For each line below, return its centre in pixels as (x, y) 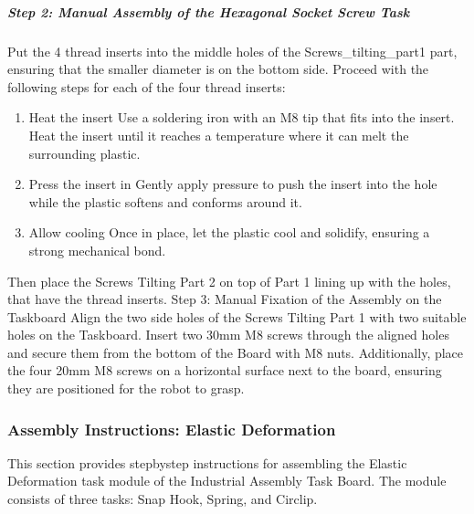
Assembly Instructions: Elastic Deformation (172, 429)
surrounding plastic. (84, 153)
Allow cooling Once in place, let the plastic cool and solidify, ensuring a (229, 232)
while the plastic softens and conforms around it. (165, 201)
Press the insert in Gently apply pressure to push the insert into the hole (233, 184)
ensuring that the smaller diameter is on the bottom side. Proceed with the (218, 69)
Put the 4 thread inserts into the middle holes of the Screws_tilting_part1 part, (232, 51)
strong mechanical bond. (97, 250)
